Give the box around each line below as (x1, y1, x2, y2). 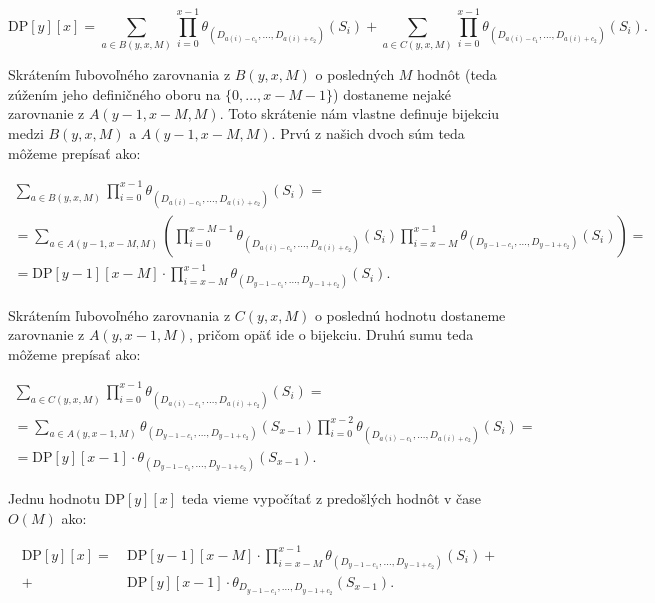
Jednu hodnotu (8, 488, 101, 508)
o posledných (315, 64, 395, 85)
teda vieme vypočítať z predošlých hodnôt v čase (181, 488, 482, 508)
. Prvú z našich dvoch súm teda (271, 122, 465, 143)
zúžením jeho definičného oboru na (8, 83, 221, 104)
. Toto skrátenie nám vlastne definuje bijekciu (219, 103, 500, 124)
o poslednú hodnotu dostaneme (314, 304, 506, 325)
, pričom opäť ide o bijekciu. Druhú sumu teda (188, 324, 474, 345)
